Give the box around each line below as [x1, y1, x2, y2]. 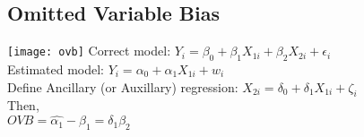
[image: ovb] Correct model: [7, 41, 171, 60]
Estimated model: [7, 60, 104, 78]
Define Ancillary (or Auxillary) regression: [7, 77, 238, 96]
